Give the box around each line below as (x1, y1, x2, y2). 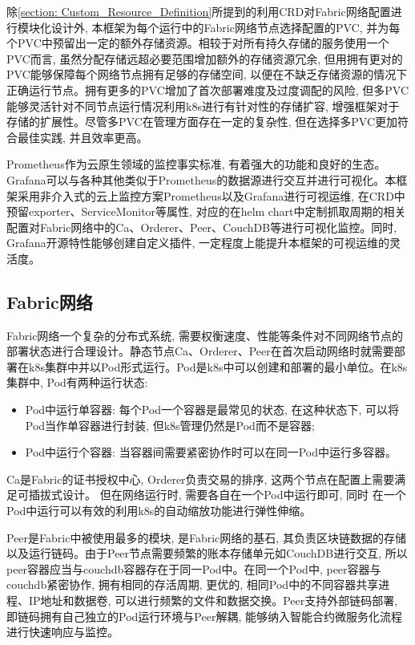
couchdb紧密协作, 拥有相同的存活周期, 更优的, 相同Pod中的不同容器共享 (6, 576, 379, 593)
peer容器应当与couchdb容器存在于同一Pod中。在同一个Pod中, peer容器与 (6, 560, 381, 577)
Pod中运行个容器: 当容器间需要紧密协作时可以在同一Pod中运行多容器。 (25, 444, 397, 460)
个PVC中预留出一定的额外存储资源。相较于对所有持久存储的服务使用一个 (6, 34, 389, 51)
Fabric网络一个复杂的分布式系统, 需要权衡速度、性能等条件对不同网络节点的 (6, 327, 403, 343)
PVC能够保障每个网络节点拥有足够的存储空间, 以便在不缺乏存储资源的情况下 (6, 66, 408, 83)
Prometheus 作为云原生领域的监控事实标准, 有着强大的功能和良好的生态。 (6, 156, 386, 172)
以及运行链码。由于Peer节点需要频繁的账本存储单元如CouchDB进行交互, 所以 (6, 545, 408, 562)
